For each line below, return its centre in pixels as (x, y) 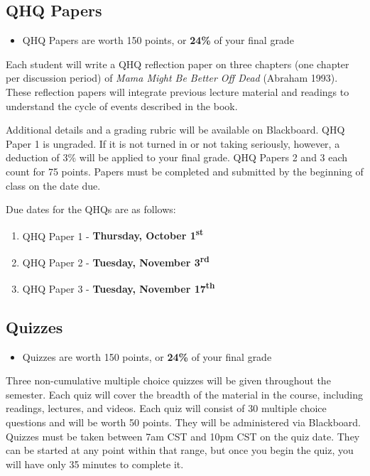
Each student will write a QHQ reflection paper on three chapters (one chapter (178, 64)
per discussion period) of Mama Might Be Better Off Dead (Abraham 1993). (172, 78)
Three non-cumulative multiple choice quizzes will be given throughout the (168, 380)
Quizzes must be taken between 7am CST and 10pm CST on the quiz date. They (183, 436)
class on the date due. (53, 185)
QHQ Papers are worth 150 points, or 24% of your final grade (158, 40)
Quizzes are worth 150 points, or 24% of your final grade (147, 356)
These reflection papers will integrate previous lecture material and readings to (178, 91)
